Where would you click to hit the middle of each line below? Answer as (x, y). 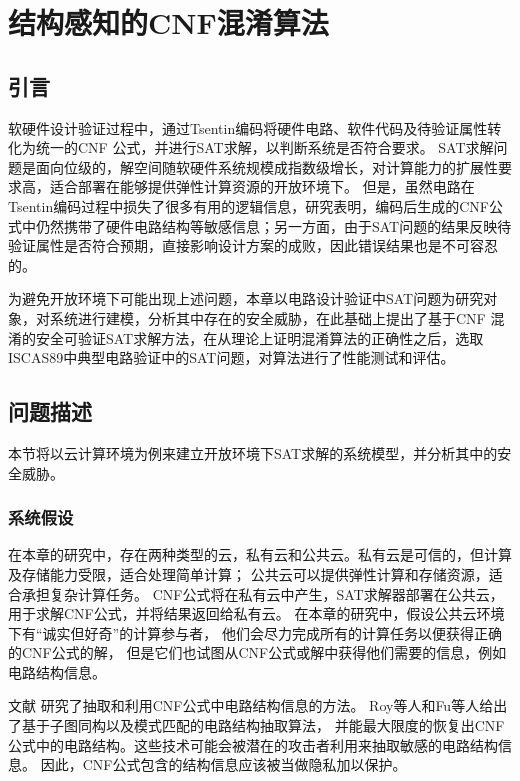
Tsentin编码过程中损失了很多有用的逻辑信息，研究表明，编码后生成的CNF (248, 205)
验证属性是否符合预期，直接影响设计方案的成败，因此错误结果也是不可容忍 (253, 245)
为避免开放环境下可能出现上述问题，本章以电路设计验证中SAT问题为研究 (246, 298)
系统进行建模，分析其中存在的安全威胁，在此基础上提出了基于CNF (267, 317)
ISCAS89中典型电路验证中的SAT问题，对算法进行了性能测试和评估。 (231, 357)
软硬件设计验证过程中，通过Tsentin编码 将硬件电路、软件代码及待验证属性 (248, 127)
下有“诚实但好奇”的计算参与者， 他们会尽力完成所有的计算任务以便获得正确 (255, 632)
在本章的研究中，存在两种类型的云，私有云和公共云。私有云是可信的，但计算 (260, 554)
